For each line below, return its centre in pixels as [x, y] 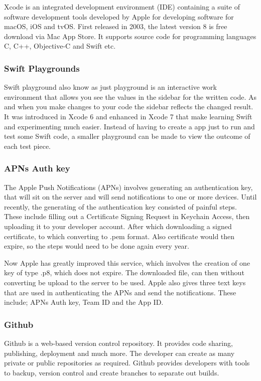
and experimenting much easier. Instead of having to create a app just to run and [129, 126]
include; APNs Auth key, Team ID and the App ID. [84, 302]
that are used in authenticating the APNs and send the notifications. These [120, 292]
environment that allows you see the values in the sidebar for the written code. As [130, 97]
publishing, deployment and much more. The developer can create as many [119, 353]
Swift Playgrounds [42, 68]
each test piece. [27, 146]
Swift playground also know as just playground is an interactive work [111, 87]
